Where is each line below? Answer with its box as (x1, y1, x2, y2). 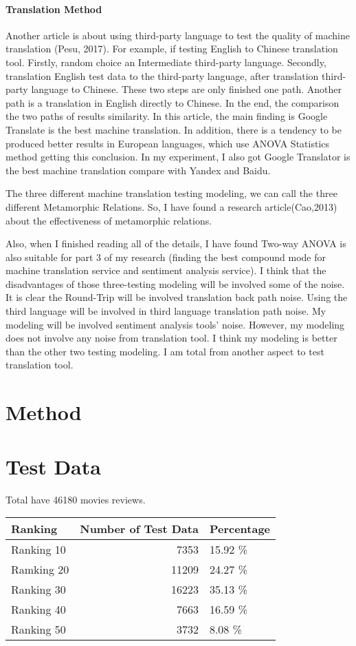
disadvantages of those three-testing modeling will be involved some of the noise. (5, 276, 345, 291)
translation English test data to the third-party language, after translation (5, 68, 319, 83)
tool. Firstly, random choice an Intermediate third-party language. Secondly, (5, 54, 326, 69)
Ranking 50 (11, 621, 66, 638)
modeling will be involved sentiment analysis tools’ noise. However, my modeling (5, 317, 345, 331)
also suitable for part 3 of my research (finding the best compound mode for (5, 249, 326, 264)
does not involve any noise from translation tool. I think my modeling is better (5, 331, 337, 345)
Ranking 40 (11, 601, 66, 618)
